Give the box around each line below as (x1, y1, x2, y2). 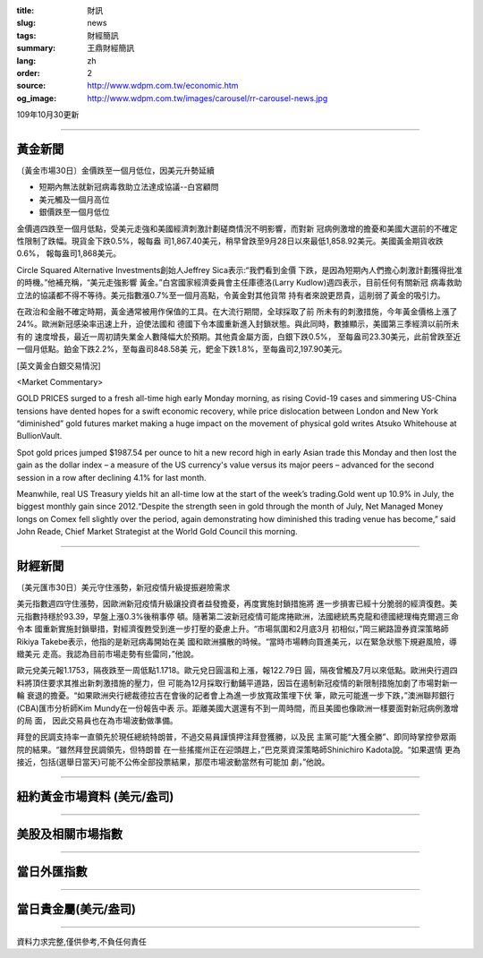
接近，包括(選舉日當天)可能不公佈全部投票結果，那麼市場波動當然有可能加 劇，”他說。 (16, 757, 330, 767)
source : (16, 81, 47, 91)
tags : (16, 30, 37, 40)
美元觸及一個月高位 (38, 193, 110, 205)
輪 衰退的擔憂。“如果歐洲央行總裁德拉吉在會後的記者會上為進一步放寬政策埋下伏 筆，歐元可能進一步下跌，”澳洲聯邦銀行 (16, 690, 455, 701)
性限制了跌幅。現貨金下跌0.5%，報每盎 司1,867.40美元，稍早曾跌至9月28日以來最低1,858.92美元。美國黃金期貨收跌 (16, 235, 444, 246)
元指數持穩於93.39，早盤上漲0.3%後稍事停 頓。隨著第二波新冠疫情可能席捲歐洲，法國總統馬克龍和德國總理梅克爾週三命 (16, 611, 460, 621)
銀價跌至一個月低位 (38, 207, 110, 218)
